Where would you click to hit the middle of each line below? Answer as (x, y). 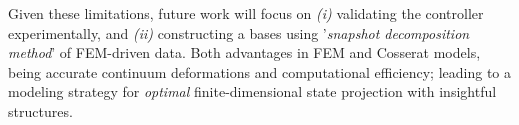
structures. (40, 110)
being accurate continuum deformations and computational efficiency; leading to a (260, 71)
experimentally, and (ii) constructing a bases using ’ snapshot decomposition (239, 32)
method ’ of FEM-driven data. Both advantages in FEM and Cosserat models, (244, 52)
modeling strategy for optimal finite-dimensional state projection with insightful (252, 91)
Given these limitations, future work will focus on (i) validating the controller (246, 13)
